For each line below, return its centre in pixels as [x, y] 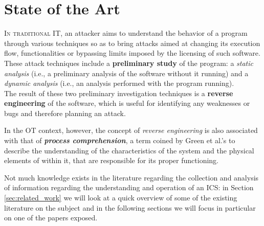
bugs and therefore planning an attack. [65, 113]
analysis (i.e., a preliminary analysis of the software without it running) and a [126, 73]
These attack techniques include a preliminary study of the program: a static [129, 63]
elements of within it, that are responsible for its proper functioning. [111, 160]
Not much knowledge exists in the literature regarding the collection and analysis [131, 177]
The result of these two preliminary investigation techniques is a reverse [119, 93]
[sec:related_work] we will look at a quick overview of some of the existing [121, 198]
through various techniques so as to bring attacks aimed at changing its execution [132, 43]
